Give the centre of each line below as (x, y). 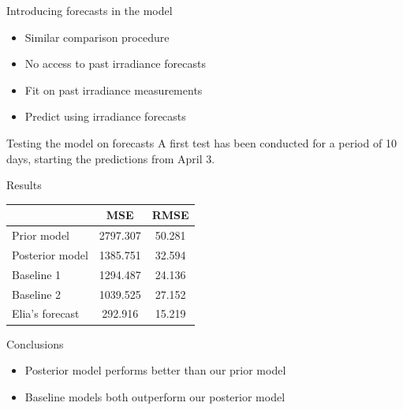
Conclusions (35, 343)
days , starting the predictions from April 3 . (111, 158)
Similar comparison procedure (97, 37)
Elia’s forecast (46, 313)
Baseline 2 (37, 294)
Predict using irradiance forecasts (105, 116)
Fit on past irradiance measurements (114, 89)
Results (24, 185)
